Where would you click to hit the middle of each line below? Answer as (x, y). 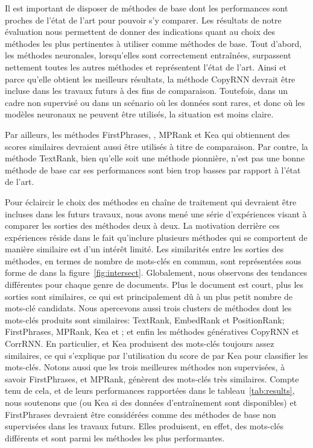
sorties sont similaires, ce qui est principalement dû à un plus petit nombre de (149, 296)
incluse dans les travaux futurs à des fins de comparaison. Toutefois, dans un (147, 91)
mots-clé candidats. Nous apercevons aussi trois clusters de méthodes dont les (148, 308)
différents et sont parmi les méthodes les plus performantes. (115, 437)
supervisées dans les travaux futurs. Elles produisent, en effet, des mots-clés (144, 426)
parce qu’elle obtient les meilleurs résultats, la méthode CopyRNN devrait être (150, 79)
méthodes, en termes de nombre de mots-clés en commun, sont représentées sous (153, 260)
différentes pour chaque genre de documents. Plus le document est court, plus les (154, 285)
